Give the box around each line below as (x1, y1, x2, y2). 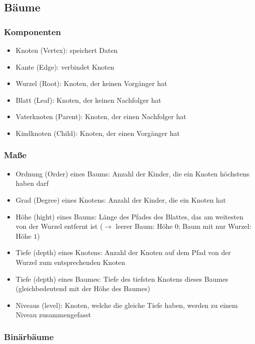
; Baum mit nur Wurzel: (178, 221, 252, 231)
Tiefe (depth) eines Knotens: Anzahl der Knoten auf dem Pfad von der (15, 247, 231, 258)
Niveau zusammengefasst (15, 309, 91, 320)
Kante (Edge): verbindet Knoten (15, 61, 114, 72)
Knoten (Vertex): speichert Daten (15, 45, 118, 55)
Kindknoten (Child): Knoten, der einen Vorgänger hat (15, 128, 180, 138)
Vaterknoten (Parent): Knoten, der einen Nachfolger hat (15, 111, 186, 122)
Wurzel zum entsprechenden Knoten (15, 257, 125, 267)
